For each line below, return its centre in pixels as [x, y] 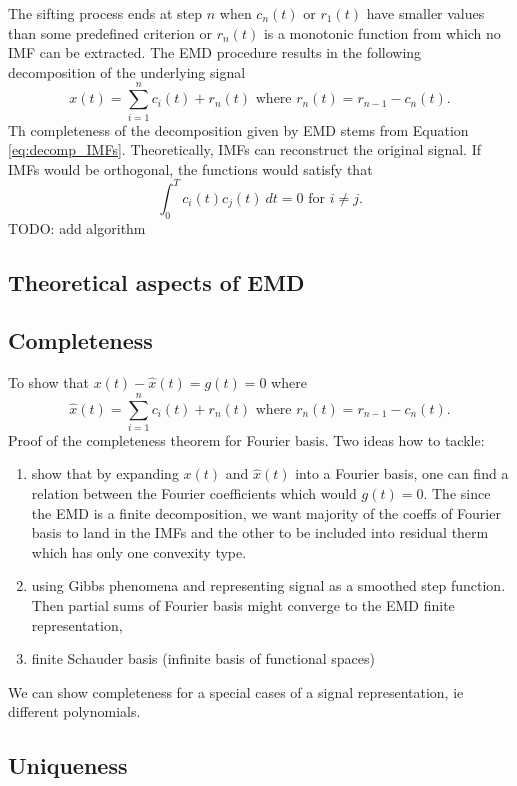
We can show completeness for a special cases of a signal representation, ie [236, 691]
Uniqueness [68, 765]
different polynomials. [74, 711]
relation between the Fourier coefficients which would [194, 493]
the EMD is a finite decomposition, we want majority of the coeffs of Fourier [266, 512]
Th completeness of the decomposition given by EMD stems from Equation [238, 129]
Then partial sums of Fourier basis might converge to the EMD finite [243, 605]
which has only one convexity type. [139, 551]
